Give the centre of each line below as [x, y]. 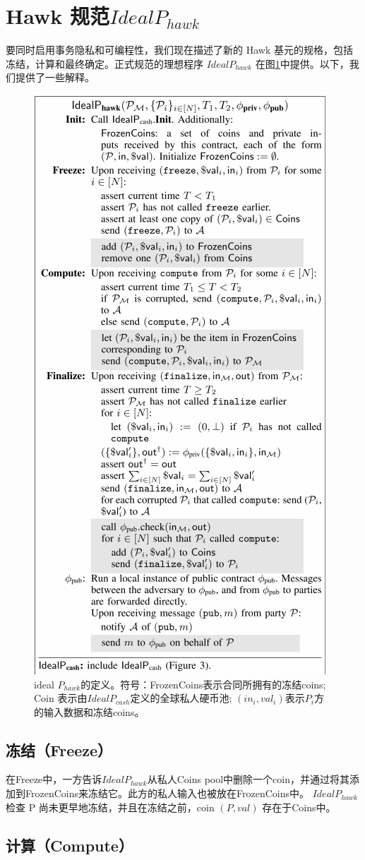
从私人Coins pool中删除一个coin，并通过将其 [248, 779]
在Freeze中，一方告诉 [54, 779]
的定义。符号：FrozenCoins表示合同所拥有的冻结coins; [203, 684]
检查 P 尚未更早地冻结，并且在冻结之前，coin [110, 807]
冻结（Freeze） [59, 749]
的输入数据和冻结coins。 [89, 711]
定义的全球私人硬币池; [181, 698]
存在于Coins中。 [299, 807]
